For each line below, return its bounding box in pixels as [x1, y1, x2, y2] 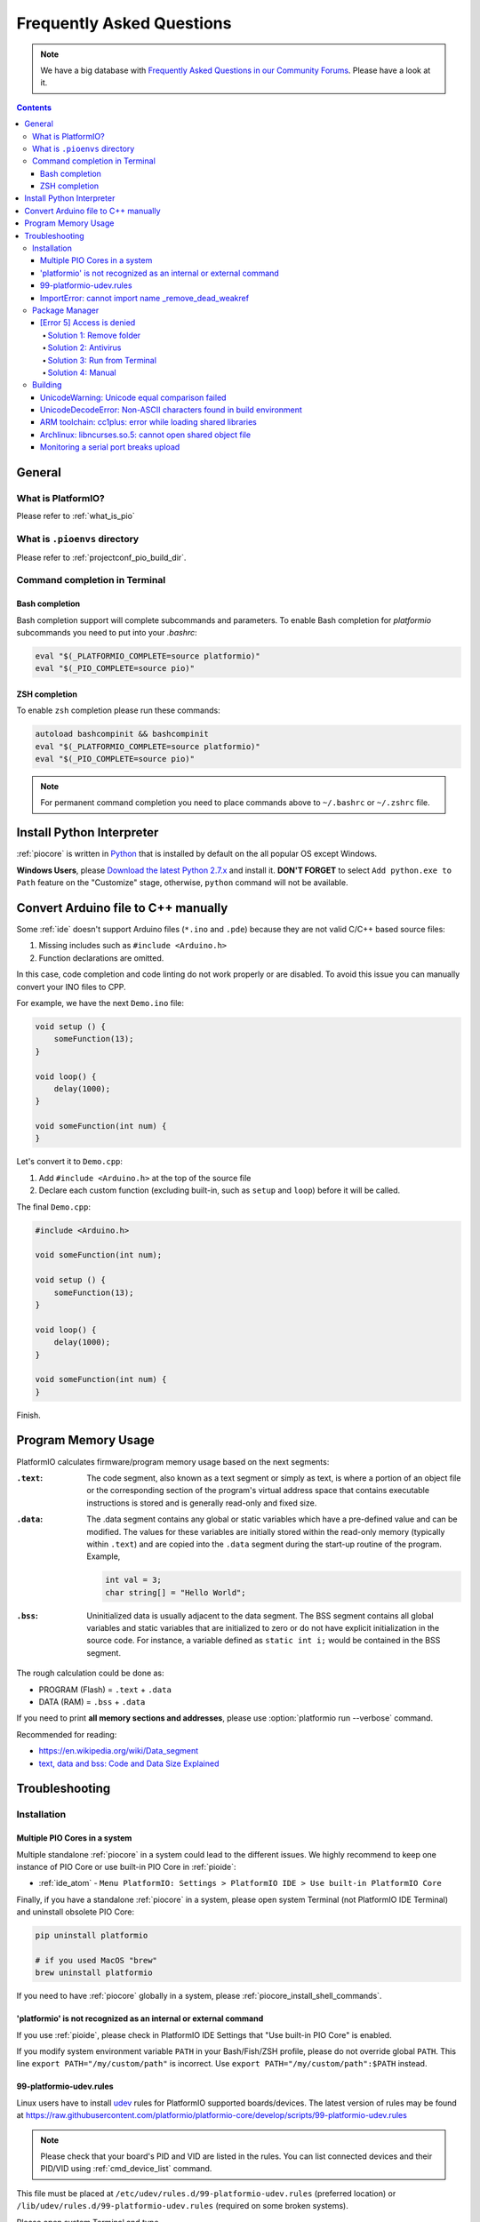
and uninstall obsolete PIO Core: [16, 1906, 135, 1917]
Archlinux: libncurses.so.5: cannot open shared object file [40, 429, 252, 440]
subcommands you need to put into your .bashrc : [16, 627, 197, 637]
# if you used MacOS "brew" [35, 1955, 157, 1965]
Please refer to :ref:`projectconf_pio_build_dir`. [16, 552, 187, 563]
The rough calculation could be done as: [16, 1667, 164, 1679]
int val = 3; [105, 1575, 162, 1586]
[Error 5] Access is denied [40, 317, 136, 328]
